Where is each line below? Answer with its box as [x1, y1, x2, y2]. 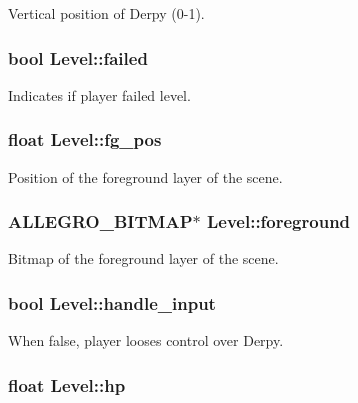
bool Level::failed [8, 45, 148, 70]
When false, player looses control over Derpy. [8, 330, 284, 351]
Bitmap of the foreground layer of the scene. [8, 248, 279, 269]
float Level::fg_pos [8, 127, 162, 152]
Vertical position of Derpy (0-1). [8, 3, 205, 23]
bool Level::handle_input [8, 290, 216, 315]
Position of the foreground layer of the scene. [8, 166, 283, 187]
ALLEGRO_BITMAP [8, 209, 193, 234]
